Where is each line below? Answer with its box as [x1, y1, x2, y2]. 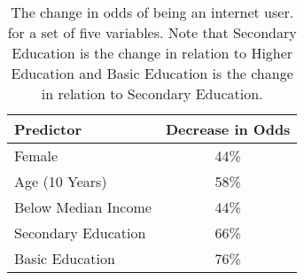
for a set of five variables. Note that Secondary [7, 22, 297, 43]
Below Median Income [14, 197, 152, 217]
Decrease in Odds [165, 119, 291, 139]
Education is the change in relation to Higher [12, 43, 293, 63]
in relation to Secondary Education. [41, 83, 263, 104]
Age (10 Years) [14, 171, 107, 191]
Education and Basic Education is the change [11, 63, 293, 83]
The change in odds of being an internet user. [11, 2, 294, 22]
